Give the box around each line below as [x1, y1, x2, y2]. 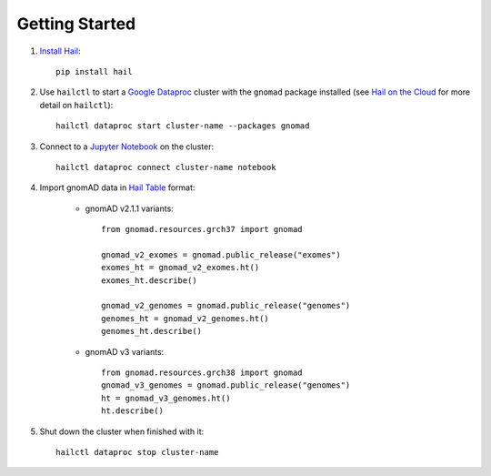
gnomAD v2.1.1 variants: [85, 203, 175, 214]
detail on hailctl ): [39, 99, 114, 110]
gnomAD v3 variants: [85, 346, 165, 357]
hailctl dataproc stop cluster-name [55, 447, 219, 457]
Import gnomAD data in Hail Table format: [39, 182, 195, 193]
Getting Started [16, 14, 136, 34]
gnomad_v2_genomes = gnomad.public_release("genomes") [101, 300, 351, 311]
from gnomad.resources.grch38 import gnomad [101, 367, 304, 378]
